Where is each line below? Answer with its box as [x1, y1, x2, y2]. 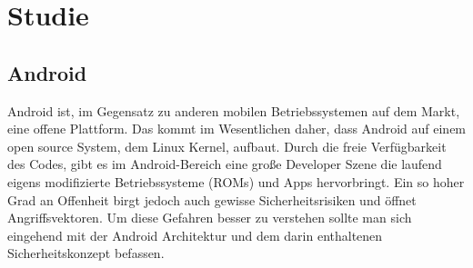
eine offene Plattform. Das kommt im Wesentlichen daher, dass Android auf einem [7, 119, 467, 138]
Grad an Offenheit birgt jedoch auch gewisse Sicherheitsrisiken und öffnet [7, 190, 417, 209]
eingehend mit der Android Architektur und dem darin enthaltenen [7, 225, 383, 244]
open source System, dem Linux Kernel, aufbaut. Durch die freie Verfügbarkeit [7, 136, 447, 155]
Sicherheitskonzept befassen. [7, 243, 165, 263]
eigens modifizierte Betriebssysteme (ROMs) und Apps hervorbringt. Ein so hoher [7, 172, 465, 191]
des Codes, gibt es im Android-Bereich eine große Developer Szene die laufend [7, 154, 442, 174]
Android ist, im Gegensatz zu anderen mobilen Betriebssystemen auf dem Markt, [7, 101, 460, 120]
